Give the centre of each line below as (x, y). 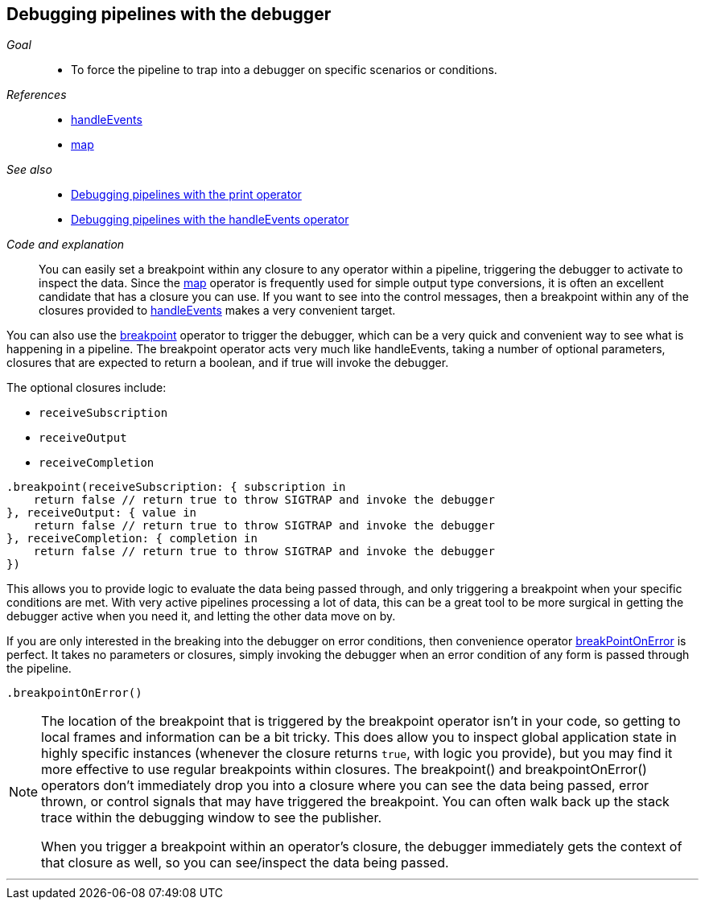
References (37, 95)
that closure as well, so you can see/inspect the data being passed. (245, 863)
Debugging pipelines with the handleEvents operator (210, 220)
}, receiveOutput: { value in (102, 513)
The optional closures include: (87, 388)
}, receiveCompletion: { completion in (132, 539)
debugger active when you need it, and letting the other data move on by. (201, 616)
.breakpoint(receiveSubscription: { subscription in (176, 487)
